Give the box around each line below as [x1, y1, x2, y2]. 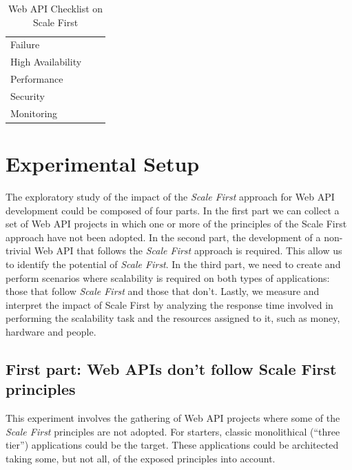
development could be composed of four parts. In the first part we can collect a [6, 203, 340, 217]
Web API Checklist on [8, 1, 103, 15]
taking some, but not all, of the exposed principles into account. [6, 451, 276, 465]
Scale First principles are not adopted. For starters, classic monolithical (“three [6, 424, 340, 438]
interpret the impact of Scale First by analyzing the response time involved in [6, 297, 333, 311]
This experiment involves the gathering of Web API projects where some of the [6, 411, 340, 425]
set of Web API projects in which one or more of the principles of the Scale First [6, 216, 347, 231]
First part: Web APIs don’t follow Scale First [6, 358, 337, 379]
